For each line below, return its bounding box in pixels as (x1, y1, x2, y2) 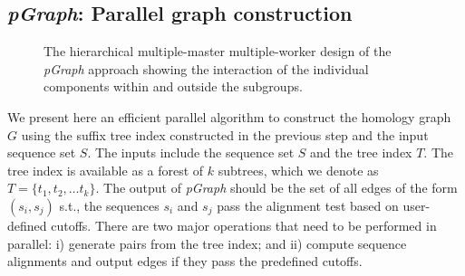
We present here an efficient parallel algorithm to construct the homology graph (7, 107, 451, 126)
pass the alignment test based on (217, 195, 399, 214)
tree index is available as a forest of (7, 160, 204, 179)
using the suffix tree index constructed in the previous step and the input (21, 125, 429, 144)
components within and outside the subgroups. (44, 77, 303, 96)
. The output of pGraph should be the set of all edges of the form (95, 178, 458, 197)
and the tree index (310, 143, 412, 162)
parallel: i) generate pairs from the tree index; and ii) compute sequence (7, 233, 407, 252)
